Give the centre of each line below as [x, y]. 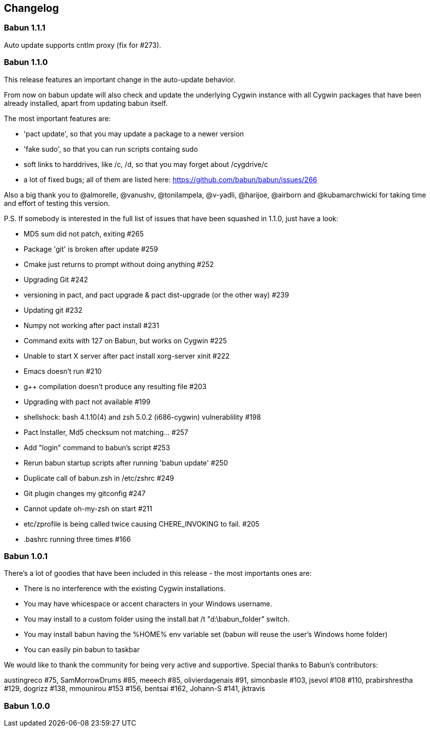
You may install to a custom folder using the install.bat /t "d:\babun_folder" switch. [157, 619]
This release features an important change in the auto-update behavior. [120, 79]
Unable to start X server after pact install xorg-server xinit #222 [127, 356]
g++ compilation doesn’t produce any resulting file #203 [115, 386]
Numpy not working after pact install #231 [91, 325]
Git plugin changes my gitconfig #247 [85, 493]
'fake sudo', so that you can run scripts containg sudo [111, 149]
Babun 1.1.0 [26, 62]
